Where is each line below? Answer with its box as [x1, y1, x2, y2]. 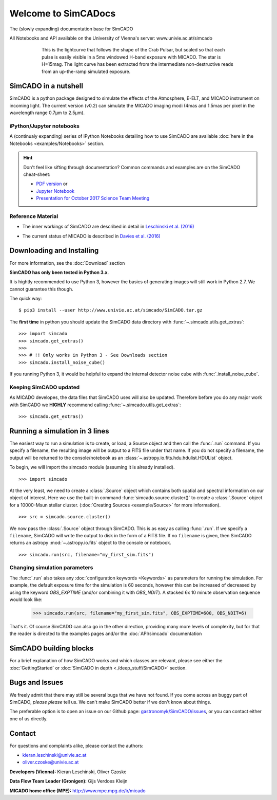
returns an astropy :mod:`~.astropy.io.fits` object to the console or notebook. [9, 540, 171, 546]
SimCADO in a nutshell [9, 82, 83, 90]
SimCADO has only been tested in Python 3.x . [9, 269, 109, 275]
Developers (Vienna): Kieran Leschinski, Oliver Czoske [9, 769, 127, 775]
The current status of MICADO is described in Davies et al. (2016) [22, 233, 161, 239]
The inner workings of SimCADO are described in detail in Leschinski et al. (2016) [22, 224, 194, 230]
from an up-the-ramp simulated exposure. [42, 68, 131, 75]
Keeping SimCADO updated [9, 384, 80, 391]
